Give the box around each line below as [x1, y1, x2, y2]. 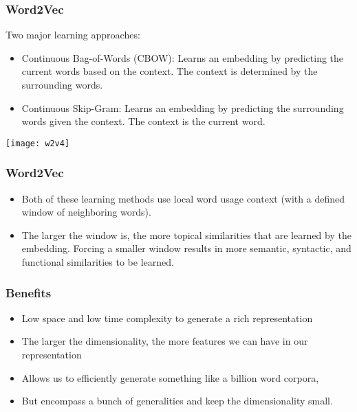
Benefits [6, 284, 52, 301]
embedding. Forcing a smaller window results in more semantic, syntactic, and [21, 241, 351, 255]
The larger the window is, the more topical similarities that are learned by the [21, 227, 351, 242]
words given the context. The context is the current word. [21, 114, 266, 128]
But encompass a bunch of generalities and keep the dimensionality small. [21, 393, 333, 408]
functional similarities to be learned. [21, 255, 174, 269]
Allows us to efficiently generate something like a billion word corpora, [21, 370, 319, 385]
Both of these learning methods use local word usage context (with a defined [21, 191, 345, 205]
